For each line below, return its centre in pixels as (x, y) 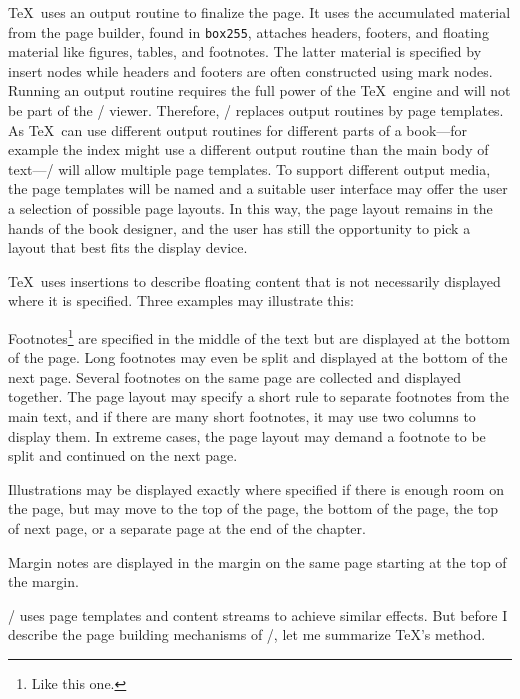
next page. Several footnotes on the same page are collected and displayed (234, 376)
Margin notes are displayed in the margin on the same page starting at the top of (257, 561)
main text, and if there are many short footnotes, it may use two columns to (242, 416)
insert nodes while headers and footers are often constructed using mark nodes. (250, 70)
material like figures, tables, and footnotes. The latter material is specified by (245, 51)
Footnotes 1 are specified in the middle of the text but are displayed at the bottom (259, 336)
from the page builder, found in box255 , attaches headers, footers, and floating (248, 31)
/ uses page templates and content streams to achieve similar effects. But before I (258, 614)
